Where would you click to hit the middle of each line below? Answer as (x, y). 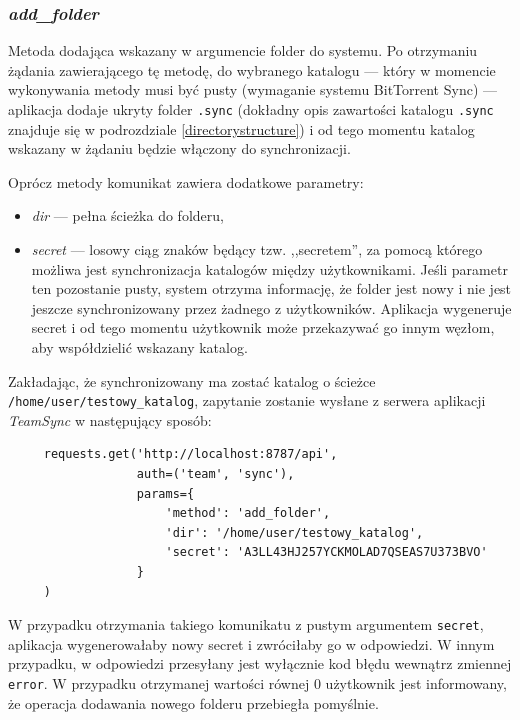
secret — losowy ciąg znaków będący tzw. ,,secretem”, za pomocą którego (257, 249)
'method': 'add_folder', (248, 513)
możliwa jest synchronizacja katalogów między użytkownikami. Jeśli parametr (269, 268)
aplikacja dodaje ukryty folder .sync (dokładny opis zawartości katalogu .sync (251, 109)
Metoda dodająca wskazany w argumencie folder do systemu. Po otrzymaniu (243, 50)
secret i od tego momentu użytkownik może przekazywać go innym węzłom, (263, 327)
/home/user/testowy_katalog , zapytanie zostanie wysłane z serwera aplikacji (247, 400)
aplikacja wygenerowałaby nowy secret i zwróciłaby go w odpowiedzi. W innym (251, 643)
